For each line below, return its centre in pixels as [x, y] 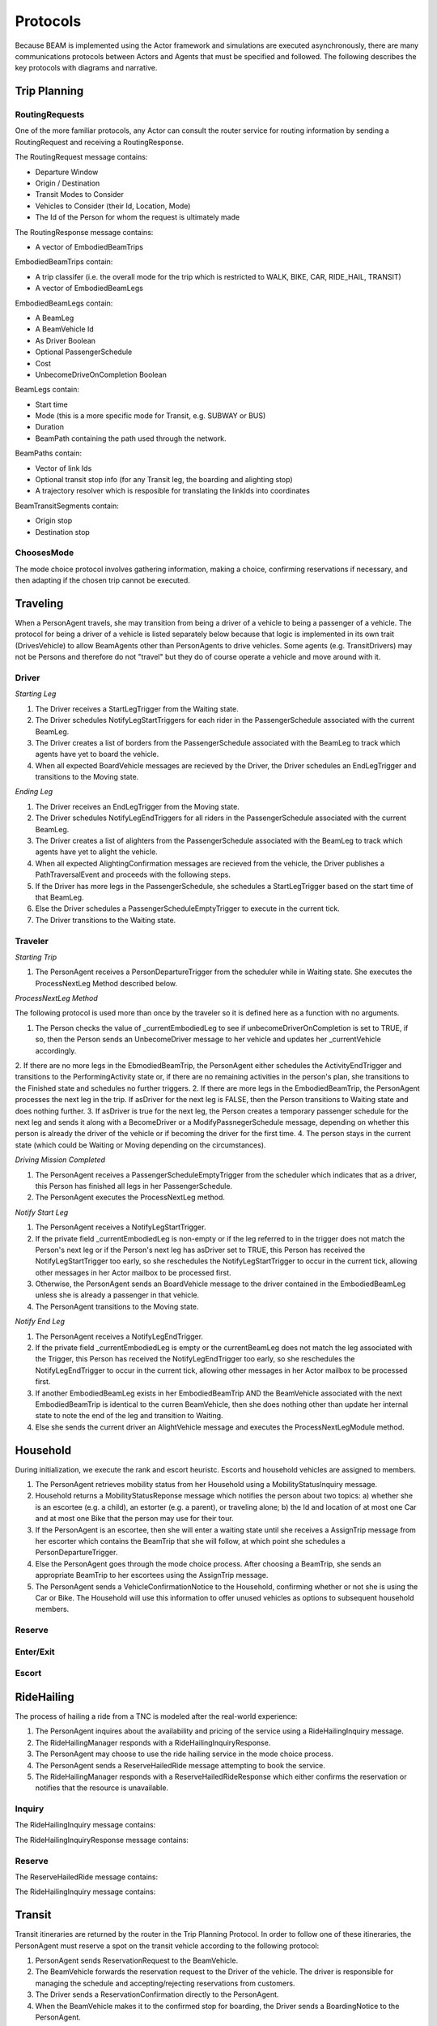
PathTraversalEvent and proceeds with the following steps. [133, 874]
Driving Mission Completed [60, 1160]
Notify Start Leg [42, 1212]
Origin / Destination [68, 183]
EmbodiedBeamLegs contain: [64, 303]
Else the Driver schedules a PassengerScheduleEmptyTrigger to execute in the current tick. [187, 908]
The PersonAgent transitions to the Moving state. [117, 1306]
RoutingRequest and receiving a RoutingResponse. [99, 142]
